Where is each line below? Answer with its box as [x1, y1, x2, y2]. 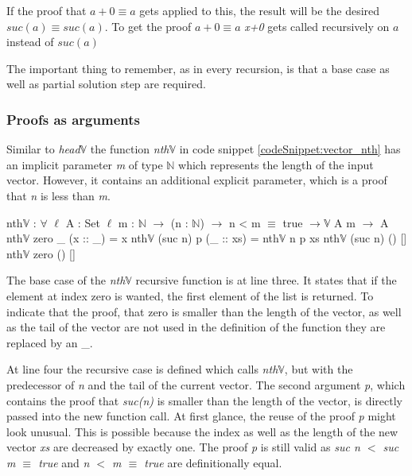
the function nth [90, 141, 169, 157]
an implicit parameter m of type [6, 156, 163, 172]
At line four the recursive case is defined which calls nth [6, 361, 278, 377]
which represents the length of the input [178, 156, 374, 172]
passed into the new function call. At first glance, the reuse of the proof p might [6, 408, 396, 424]
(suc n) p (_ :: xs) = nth [157, 230, 279, 246]
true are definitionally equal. [144, 454, 282, 470]
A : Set [65, 214, 100, 230]
